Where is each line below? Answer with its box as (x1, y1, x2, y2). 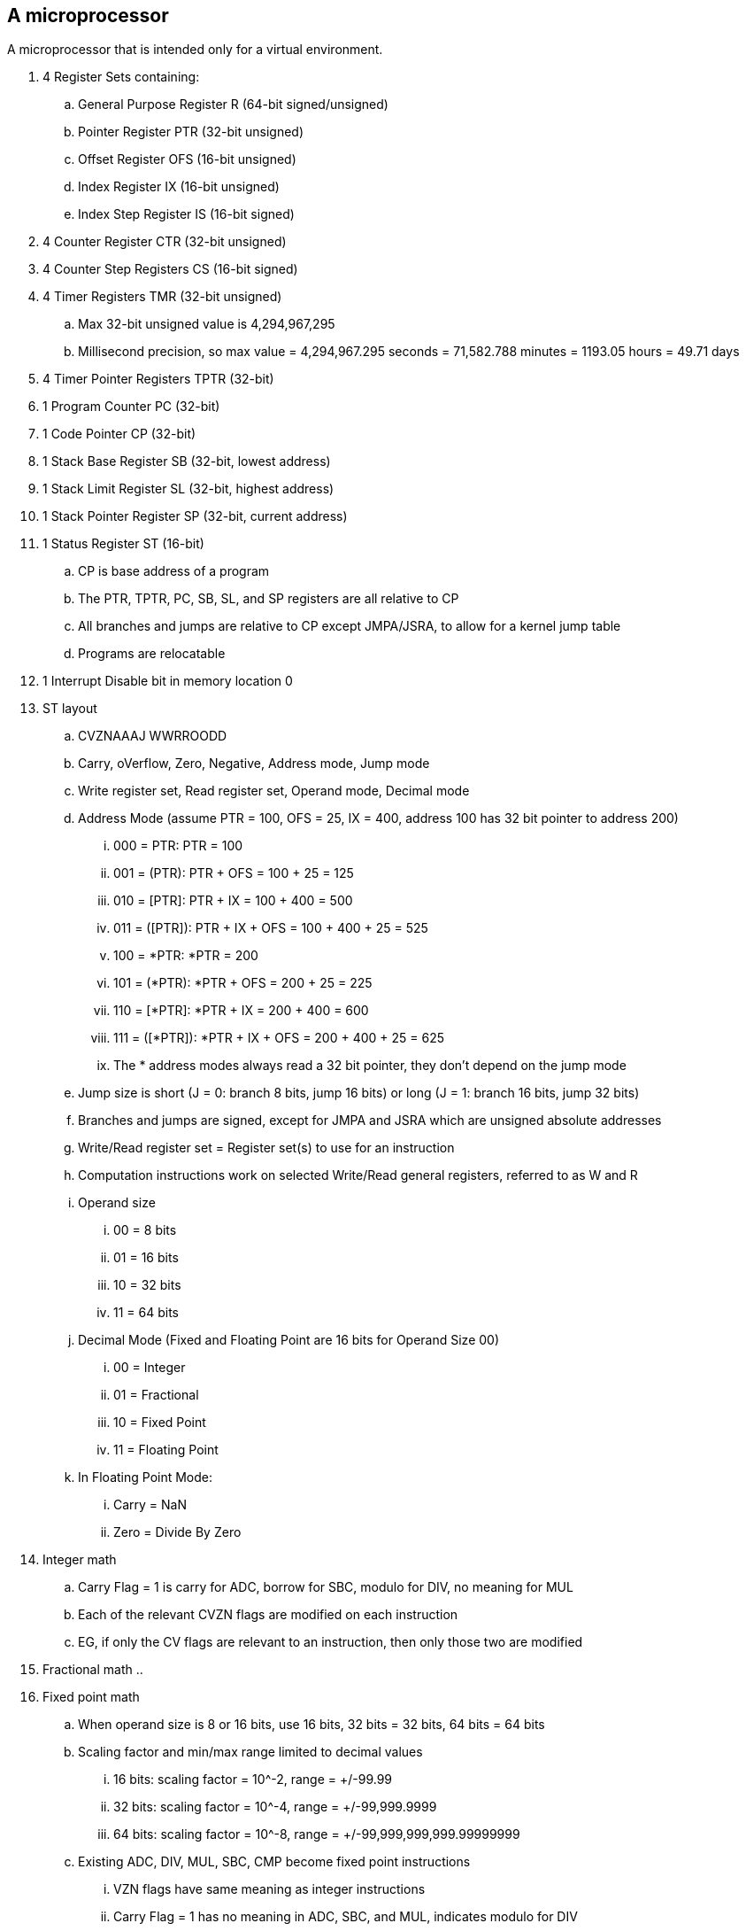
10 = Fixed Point (113, 1415, 206, 1431)
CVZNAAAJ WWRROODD (78, 728, 227, 744)
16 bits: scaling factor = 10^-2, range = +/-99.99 (113, 1772, 393, 1788)
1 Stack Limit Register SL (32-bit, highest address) (42, 481, 335, 497)
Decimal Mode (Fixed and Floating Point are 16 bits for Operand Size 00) (78, 1332, 500, 1348)
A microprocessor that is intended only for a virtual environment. (7, 42, 383, 58)
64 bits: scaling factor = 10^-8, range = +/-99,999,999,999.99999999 (113, 1826, 520, 1842)
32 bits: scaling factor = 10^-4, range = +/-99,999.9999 (113, 1799, 437, 1815)
